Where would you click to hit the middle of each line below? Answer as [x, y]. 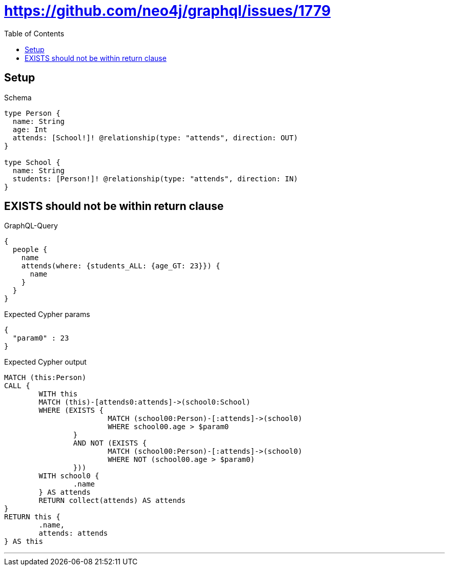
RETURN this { [32, 517]
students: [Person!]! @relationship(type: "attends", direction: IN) [155, 178]
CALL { [17, 386]
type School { [32, 162]
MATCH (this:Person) [45, 378]
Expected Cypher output [45, 362]
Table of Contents [34, 33]
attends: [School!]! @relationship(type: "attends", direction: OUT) [155, 138]
